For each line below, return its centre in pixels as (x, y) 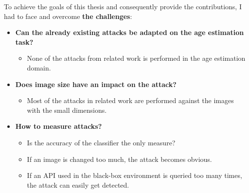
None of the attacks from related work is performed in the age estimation (136, 58)
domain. (39, 67)
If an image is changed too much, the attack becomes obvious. (119, 159)
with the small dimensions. (67, 110)
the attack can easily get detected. (78, 184)
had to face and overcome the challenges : (68, 16)
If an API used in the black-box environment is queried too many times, (134, 175)
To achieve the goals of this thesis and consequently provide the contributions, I (123, 6)
